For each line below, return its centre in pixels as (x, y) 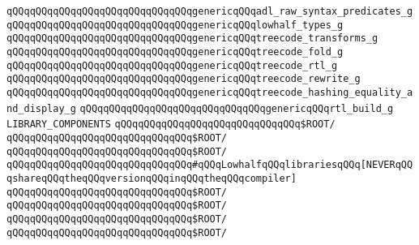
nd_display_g (41, 108)
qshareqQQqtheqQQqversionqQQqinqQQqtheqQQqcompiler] (152, 178)
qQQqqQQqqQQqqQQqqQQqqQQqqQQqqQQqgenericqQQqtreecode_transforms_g (192, 39)
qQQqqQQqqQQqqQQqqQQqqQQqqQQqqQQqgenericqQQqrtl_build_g (237, 108)
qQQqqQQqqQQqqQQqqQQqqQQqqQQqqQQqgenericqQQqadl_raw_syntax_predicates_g (210, 11)
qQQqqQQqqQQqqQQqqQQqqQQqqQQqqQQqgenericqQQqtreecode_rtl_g (172, 65)
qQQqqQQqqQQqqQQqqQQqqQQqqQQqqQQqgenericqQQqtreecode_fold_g (175, 52)
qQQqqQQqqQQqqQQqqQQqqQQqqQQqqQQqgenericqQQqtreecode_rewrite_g (184, 79)
